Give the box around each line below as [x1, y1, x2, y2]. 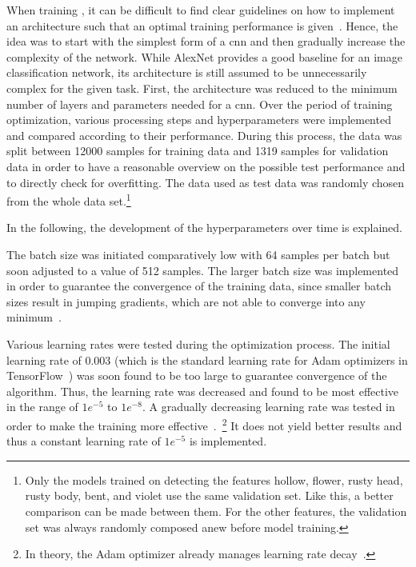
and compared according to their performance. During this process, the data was [6, 126, 402, 143]
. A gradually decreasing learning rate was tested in [142, 398, 395, 415]
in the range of [6, 398, 78, 415]
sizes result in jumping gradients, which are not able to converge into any [6, 293, 366, 309]
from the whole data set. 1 [6, 190, 131, 209]
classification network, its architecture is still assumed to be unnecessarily [6, 64, 367, 81]
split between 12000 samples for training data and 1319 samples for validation [6, 142, 389, 159]
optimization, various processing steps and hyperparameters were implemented [6, 111, 391, 128]
